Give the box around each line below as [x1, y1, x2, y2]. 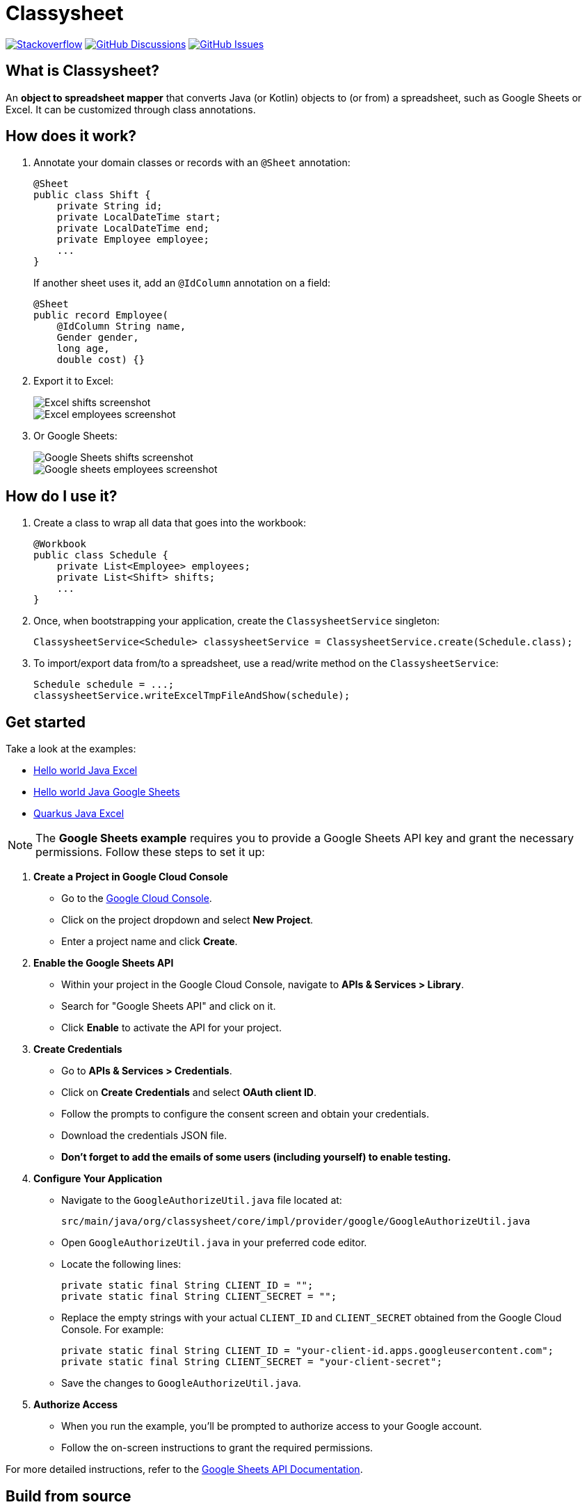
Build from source [6, 1487, 131, 1505]
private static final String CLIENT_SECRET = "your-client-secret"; [61, 1356, 442, 1368]
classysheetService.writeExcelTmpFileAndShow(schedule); [33, 690, 351, 702]
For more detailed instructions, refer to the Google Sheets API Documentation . [6, 1463, 363, 1476]
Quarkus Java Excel [33, 807, 124, 820]
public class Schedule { [33, 549, 168, 561]
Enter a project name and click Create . [61, 935, 238, 948]
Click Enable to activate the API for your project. [61, 1022, 282, 1034]
